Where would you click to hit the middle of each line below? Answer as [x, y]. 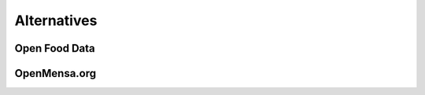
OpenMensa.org [55, 73]
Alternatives [56, 20]
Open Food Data [55, 48]
